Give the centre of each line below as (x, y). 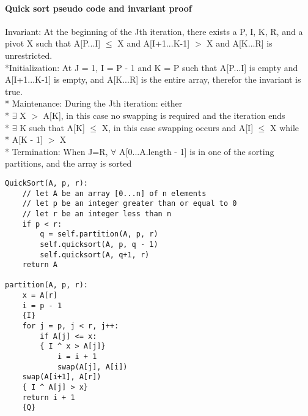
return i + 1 (49, 397)
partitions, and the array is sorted (68, 163)
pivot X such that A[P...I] (53, 43)
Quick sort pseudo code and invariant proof (98, 8)
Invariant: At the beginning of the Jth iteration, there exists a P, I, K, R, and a (154, 31)
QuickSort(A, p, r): (47, 183)
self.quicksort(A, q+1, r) (95, 255)
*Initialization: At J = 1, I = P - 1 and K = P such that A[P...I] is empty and (152, 67)
